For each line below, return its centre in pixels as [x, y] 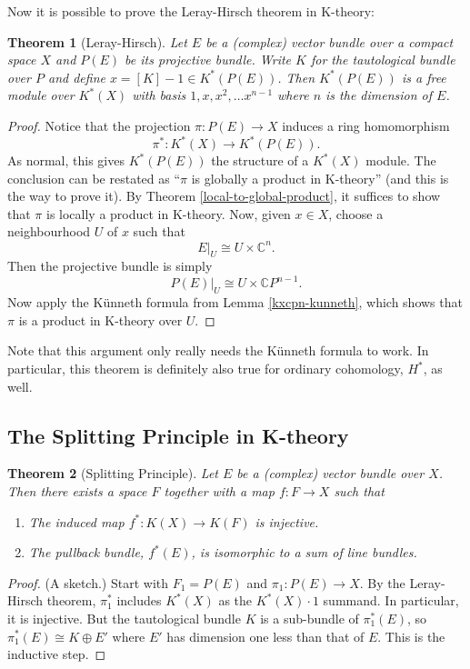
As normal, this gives [66, 160]
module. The [401, 160]
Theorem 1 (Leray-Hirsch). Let [97, 41]
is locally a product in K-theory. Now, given [168, 213]
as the [235, 600]
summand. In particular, [391, 600]
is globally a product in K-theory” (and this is [320, 178]
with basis [159, 95]
